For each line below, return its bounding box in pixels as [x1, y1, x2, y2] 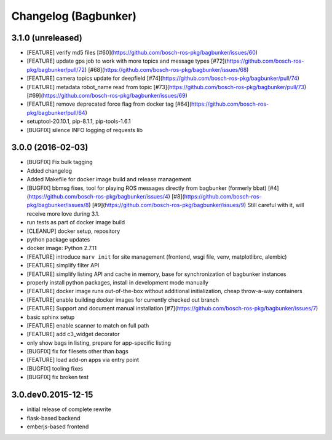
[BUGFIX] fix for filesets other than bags [26, 348, 128, 355]
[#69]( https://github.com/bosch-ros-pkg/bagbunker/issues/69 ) [26, 92, 188, 100]
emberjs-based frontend [26, 423, 89, 430]
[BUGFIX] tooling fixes [26, 364, 84, 372]
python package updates [26, 236, 90, 243]
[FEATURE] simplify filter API [26, 262, 100, 269]
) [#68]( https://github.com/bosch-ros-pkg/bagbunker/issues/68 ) [84, 66, 249, 73]
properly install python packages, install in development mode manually [26, 278, 209, 286]
